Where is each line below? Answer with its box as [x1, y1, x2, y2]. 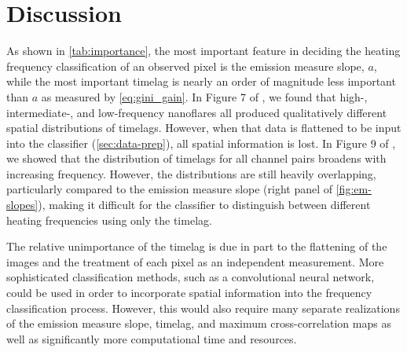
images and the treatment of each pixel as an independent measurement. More [6, 253, 384, 269]
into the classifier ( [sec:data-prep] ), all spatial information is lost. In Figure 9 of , [6, 134, 396, 151]
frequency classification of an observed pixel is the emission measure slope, [6, 57, 365, 74]
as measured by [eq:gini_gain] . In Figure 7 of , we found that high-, [41, 88, 368, 104]
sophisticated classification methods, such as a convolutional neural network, [6, 269, 375, 285]
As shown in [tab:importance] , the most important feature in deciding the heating [6, 42, 401, 59]
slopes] [6, 196, 38, 213]
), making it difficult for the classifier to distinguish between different [38, 196, 371, 213]
